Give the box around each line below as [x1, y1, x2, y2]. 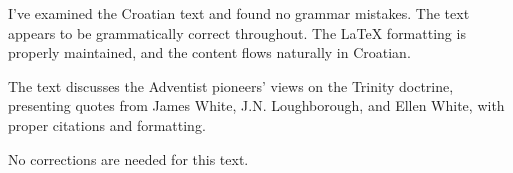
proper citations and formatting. [8, 114, 206, 135]
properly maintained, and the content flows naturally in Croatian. [8, 42, 411, 63]
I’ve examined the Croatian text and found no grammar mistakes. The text [8, 3, 470, 23]
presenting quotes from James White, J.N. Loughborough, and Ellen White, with [8, 95, 505, 116]
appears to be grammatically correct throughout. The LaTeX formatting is [8, 22, 466, 43]
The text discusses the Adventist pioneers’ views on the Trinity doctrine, [8, 75, 454, 96]
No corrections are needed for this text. [8, 148, 249, 169]
